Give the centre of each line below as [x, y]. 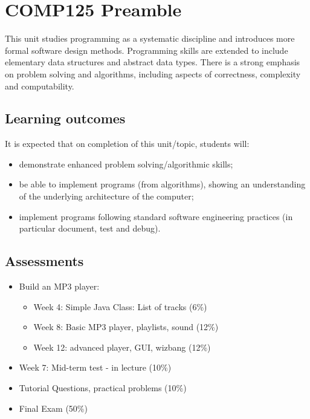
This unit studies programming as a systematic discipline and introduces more [150, 38]
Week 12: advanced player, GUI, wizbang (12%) [122, 347]
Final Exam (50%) [53, 408]
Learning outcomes [65, 118]
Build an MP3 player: [59, 286]
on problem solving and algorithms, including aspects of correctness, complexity [153, 73]
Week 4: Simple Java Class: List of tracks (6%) [120, 306]
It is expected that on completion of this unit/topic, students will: [127, 144]
